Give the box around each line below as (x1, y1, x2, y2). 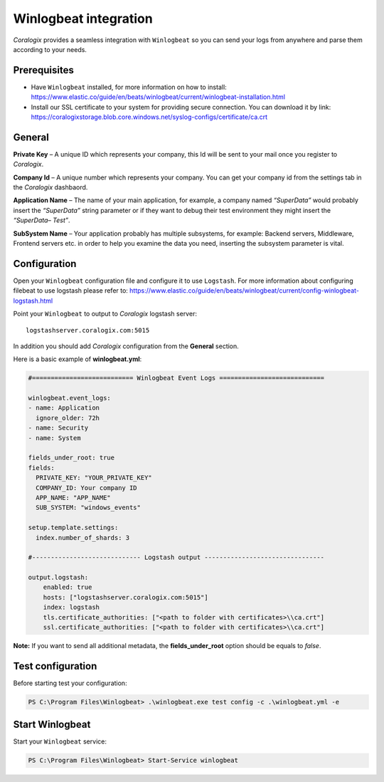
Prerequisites (13, 64, 74, 76)
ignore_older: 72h (36, 414, 100, 422)
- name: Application (28, 404, 100, 412)
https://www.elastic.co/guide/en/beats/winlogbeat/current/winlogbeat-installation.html (31, 93, 286, 101)
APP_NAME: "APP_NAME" (36, 494, 112, 501)
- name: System (28, 434, 81, 442)
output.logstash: (28, 573, 89, 582)
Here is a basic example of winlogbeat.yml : (13, 355, 142, 363)
